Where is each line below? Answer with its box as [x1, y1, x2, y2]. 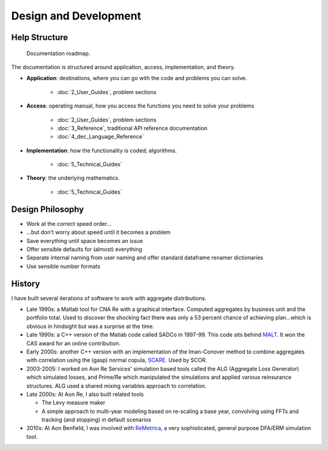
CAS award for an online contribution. [26, 339, 121, 347]
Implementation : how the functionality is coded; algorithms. [26, 146, 177, 154]
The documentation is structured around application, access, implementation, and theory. [11, 63, 236, 70]
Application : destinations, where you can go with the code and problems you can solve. [26, 75, 247, 82]
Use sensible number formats [26, 262, 100, 270]
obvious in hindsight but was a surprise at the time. [26, 322, 154, 330]
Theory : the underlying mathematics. [26, 174, 120, 182]
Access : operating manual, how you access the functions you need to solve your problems [26, 102, 255, 109]
